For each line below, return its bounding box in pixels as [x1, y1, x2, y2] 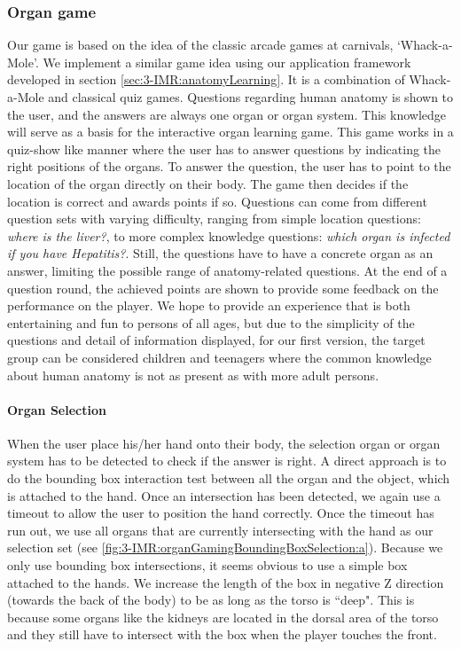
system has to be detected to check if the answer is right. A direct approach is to [7, 451, 447, 470]
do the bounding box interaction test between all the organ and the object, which [7, 469, 450, 488]
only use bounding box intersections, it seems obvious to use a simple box [7, 556, 408, 575]
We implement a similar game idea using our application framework [43, 52, 411, 71]
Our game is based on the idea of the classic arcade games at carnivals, [7, 35, 394, 54]
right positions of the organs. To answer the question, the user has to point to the [7, 157, 451, 176]
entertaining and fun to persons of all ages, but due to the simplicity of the [7, 313, 415, 332]
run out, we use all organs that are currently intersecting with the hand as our [7, 520, 434, 539]
